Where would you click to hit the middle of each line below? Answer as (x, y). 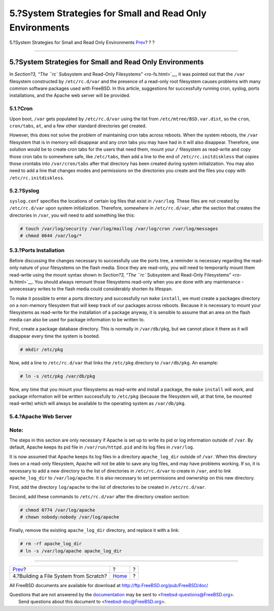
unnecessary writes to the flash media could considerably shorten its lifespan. (91, 289)
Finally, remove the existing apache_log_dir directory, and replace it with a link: (94, 530)
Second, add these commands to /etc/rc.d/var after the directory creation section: (99, 496)
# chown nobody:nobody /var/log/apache (70, 517)
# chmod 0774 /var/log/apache (58, 510)
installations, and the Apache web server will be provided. (70, 95)
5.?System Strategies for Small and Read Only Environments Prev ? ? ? (82, 43)
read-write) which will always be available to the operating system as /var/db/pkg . (98, 403)
